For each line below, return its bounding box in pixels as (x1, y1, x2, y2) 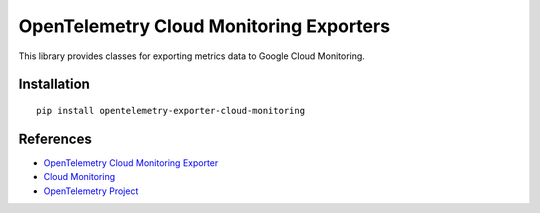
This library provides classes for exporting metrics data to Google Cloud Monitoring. (18, 50, 365, 62)
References (18, 130, 92, 147)
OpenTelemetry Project (43, 185, 139, 197)
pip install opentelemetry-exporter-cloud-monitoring (36, 105, 305, 116)
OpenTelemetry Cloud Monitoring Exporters (18, 15, 390, 37)
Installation (18, 76, 90, 93)
